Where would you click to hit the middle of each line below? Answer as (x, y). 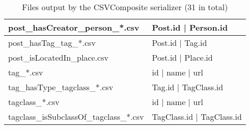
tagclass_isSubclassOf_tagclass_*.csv (76, 117)
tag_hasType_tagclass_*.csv (61, 87)
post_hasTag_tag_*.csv (52, 43)
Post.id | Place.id (182, 57)
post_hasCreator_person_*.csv (74, 27)
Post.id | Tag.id (179, 43)
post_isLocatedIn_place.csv (58, 57)
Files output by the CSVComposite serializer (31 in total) (125, 7)
